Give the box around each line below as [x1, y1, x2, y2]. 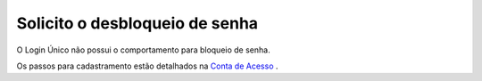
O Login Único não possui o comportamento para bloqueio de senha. [16, 45, 271, 55]
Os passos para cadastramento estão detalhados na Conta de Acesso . [16, 61, 278, 71]
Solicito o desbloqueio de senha [16, 13, 259, 33]
